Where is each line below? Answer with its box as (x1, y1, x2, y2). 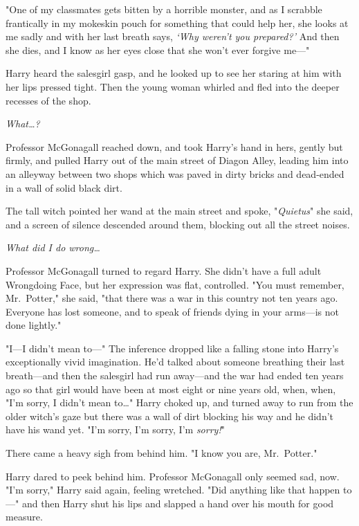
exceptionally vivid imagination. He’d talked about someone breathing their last (6, 354, 345, 369)
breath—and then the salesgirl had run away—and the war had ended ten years (6, 368, 344, 383)
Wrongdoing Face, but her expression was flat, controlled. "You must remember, (6, 277, 344, 291)
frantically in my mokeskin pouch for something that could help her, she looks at (6, 15, 349, 30)
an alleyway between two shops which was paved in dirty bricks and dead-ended (6, 166, 344, 181)
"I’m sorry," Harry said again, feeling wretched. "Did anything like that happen (6, 482, 340, 497)
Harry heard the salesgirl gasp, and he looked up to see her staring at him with (6, 66, 342, 80)
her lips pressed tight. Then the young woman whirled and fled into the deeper (6, 79, 340, 93)
